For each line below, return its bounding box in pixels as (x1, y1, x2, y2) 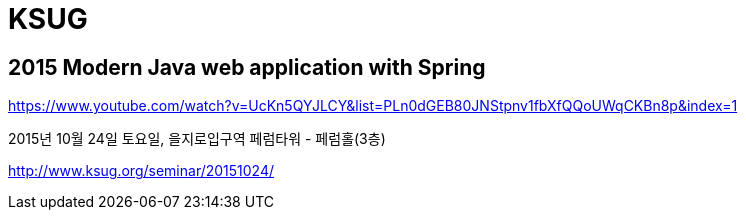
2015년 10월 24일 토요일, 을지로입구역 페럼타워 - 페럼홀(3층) (8, 130, 386, 148)
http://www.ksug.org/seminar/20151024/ (8, 162, 275, 180)
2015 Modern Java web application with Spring (8, 54, 486, 80)
